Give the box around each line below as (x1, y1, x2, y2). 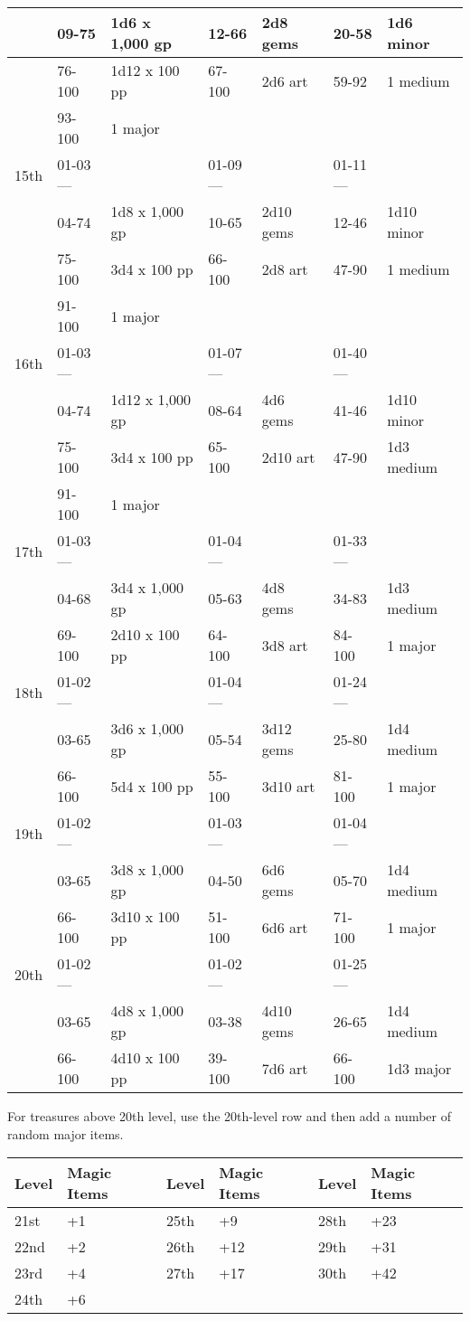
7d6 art (261, 1057, 308, 1079)
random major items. (7, 1124, 124, 1143)
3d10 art (261, 775, 315, 797)
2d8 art (261, 258, 308, 279)
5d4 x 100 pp (110, 775, 193, 797)
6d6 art (261, 916, 308, 938)
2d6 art (261, 70, 308, 91)
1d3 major (387, 1057, 452, 1079)
